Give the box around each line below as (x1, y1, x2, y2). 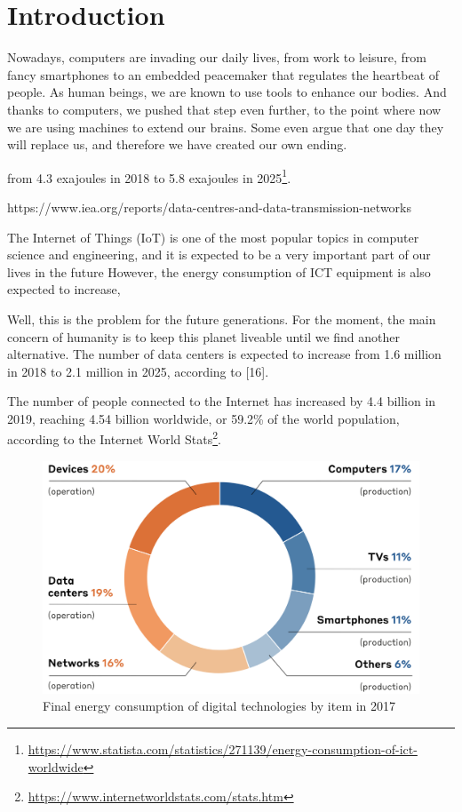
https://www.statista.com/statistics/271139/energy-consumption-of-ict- (28, 740, 418, 758)
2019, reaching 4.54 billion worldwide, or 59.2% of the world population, (7, 409, 400, 427)
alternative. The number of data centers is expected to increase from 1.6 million (7, 345, 442, 363)
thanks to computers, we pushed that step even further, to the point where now (7, 100, 442, 118)
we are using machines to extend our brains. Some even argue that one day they (7, 117, 444, 136)
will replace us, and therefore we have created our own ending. (7, 135, 347, 154)
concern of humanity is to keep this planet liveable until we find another (7, 327, 401, 346)
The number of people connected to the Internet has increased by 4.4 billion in (7, 392, 436, 410)
